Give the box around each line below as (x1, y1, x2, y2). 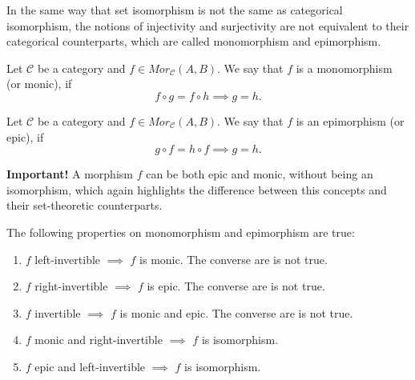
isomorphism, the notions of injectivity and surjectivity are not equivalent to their (6, 17, 409, 34)
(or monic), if (6, 75, 72, 92)
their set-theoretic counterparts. (6, 197, 163, 214)
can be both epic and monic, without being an (146, 166, 373, 182)
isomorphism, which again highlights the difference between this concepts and (6, 181, 387, 198)
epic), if (6, 128, 44, 145)
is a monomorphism (296, 59, 393, 76)
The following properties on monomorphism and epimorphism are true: (6, 223, 355, 240)
